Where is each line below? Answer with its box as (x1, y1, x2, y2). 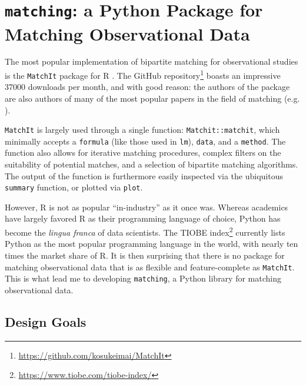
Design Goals (5, 312, 87, 330)
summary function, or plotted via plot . (5, 181, 143, 193)
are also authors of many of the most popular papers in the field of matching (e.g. (5, 92, 300, 104)
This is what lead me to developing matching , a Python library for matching (5, 272, 281, 284)
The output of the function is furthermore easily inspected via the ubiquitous (5, 169, 283, 182)
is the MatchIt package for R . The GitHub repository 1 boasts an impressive (5, 68, 281, 81)
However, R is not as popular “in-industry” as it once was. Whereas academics (5, 200, 288, 213)
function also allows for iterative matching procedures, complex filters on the (5, 146, 281, 159)
